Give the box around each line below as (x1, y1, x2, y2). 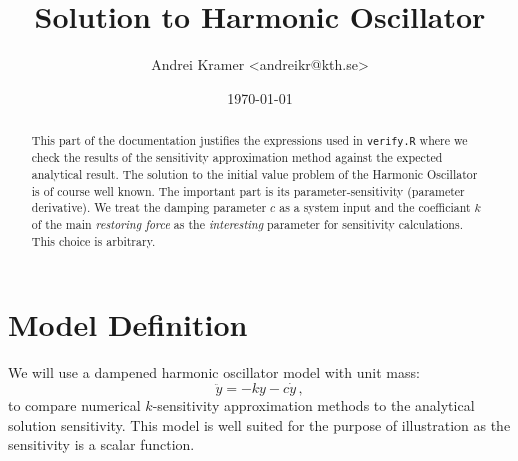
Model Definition (8, 304, 248, 345)
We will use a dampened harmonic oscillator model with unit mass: (8, 362, 420, 383)
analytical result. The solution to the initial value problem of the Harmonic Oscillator (31, 165, 478, 182)
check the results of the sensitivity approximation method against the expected (31, 149, 443, 166)
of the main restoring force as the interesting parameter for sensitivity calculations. (31, 215, 463, 232)
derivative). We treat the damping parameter (31, 199, 267, 216)
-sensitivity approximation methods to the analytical (152, 394, 475, 415)
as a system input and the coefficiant (279, 199, 471, 216)
